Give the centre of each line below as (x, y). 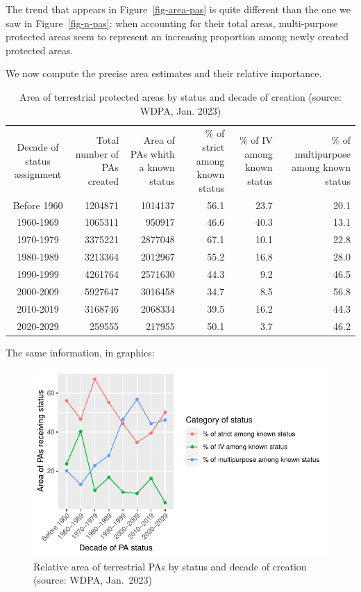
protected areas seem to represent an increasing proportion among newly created (177, 36)
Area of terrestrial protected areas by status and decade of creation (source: (180, 96)
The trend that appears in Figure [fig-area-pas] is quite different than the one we (178, 9)
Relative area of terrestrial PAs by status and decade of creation (170, 566)
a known (157, 167)
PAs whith (152, 153)
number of (97, 153)
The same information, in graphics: (80, 352)
